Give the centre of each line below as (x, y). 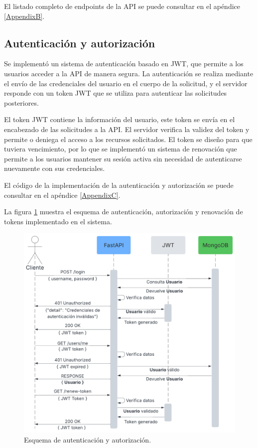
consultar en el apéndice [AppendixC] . (62, 195)
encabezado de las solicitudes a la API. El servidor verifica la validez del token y (127, 129)
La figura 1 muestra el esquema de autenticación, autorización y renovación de (124, 212)
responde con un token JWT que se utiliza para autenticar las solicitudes (116, 93)
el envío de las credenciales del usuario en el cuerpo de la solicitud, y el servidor (126, 83)
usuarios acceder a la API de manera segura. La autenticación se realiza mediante (129, 73)
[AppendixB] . (24, 16)
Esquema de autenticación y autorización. (88, 439)
